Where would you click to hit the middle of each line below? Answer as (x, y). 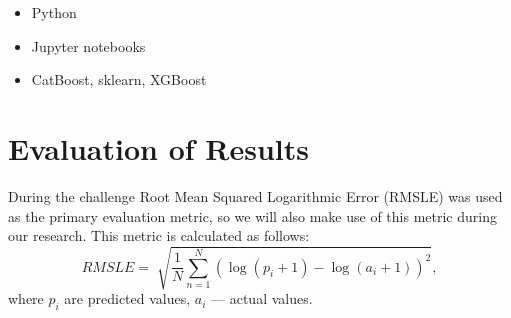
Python (54, 12)
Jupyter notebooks (88, 45)
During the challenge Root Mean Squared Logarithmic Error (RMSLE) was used (255, 195)
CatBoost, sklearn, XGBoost (119, 79)
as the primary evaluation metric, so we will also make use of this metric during (252, 215)
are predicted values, (127, 298)
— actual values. (262, 298)
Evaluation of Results (159, 147)
